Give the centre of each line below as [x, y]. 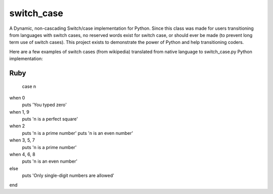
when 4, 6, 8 [22, 155]
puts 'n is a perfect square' [50, 119]
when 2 [17, 126]
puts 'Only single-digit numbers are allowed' [68, 176]
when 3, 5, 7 [22, 140]
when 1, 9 [19, 112]
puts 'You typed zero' [44, 105]
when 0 [17, 98]
